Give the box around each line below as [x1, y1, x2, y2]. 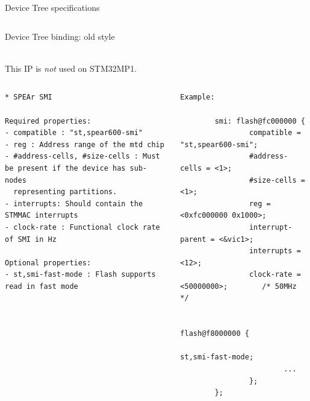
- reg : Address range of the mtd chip [5, 140, 164, 149]
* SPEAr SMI [5, 93, 52, 102]
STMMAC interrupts [5, 211, 78, 220]
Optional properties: [5, 258, 91, 267]
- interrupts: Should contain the [5, 199, 143, 208]
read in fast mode [5, 282, 78, 291]
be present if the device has [5, 163, 126, 172]
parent [180, 235, 206, 244]
